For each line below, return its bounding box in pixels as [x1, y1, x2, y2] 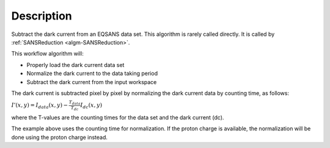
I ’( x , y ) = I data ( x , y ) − [11, 102, 68, 110]
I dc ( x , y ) [80, 102, 103, 110]
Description [11, 9, 73, 23]
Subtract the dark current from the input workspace [26, 78, 157, 85]
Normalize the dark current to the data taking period [26, 70, 158, 77]
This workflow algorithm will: [11, 50, 84, 57]
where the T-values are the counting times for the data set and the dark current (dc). [11, 114, 224, 121]
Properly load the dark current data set [26, 61, 125, 68]
